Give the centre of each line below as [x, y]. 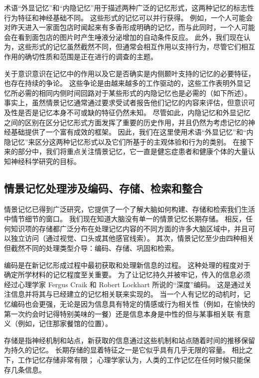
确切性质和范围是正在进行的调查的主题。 [91, 56]
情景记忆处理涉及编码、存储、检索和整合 [103, 188]
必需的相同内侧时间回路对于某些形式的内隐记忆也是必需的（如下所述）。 [134, 93]
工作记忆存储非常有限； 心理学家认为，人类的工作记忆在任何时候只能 [130, 360]
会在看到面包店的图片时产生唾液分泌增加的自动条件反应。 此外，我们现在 [124, 37]
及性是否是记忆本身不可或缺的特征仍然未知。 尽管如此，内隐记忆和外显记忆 [127, 112]
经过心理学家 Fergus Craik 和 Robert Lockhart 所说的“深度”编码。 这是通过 [125, 284]
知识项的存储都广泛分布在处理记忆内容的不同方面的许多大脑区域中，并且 [129, 228]
